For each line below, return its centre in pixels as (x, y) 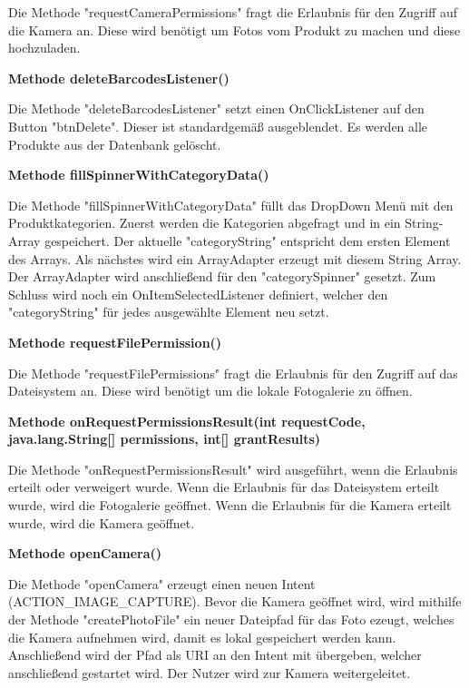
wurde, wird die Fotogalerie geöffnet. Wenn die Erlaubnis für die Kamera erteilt (230, 505)
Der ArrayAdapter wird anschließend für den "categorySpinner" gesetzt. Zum (222, 276)
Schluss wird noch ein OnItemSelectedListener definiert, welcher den (198, 294)
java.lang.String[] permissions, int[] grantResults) (165, 439)
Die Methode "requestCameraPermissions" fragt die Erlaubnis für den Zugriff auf (233, 12)
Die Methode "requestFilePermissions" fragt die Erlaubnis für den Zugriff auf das (233, 373)
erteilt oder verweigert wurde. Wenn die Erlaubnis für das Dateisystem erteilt (224, 487)
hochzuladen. (44, 48)
